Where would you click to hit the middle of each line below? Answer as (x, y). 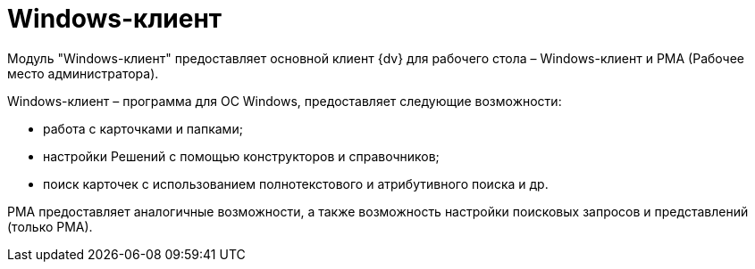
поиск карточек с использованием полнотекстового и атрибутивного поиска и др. (296, 183)
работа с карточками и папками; (143, 128)
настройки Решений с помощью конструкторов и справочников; (241, 156)
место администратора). (83, 73)
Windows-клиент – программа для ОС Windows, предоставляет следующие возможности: (285, 101)
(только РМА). (50, 226)
